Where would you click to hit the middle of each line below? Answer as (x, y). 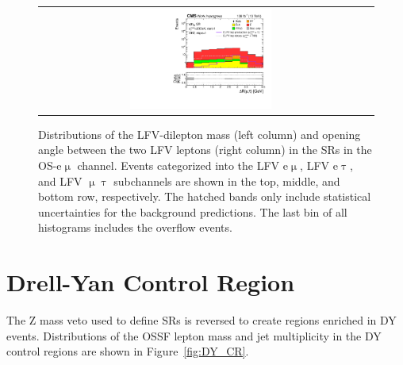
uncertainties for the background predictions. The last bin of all (193, 211)
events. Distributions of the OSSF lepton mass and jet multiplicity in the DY (194, 335)
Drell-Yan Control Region (151, 282)
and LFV (60, 181)
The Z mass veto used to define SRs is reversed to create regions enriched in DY (201, 320)
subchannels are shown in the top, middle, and (227, 181)
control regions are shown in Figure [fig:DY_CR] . (128, 351)
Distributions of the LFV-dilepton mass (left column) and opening (200, 134)
